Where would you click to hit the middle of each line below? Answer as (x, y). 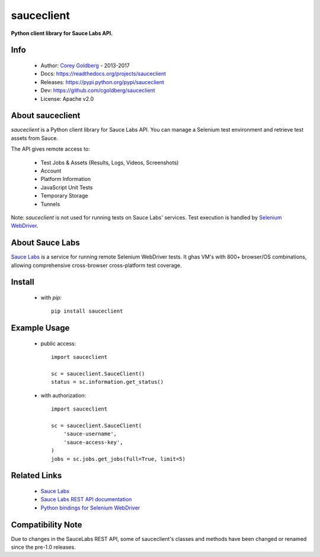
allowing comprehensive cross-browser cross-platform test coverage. (96, 265)
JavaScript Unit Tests (67, 187)
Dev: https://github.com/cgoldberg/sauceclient (98, 90)
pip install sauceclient (87, 311)
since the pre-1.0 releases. (44, 547)
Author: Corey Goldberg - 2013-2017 (85, 65)
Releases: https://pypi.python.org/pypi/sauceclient (102, 82)
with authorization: (63, 395)
